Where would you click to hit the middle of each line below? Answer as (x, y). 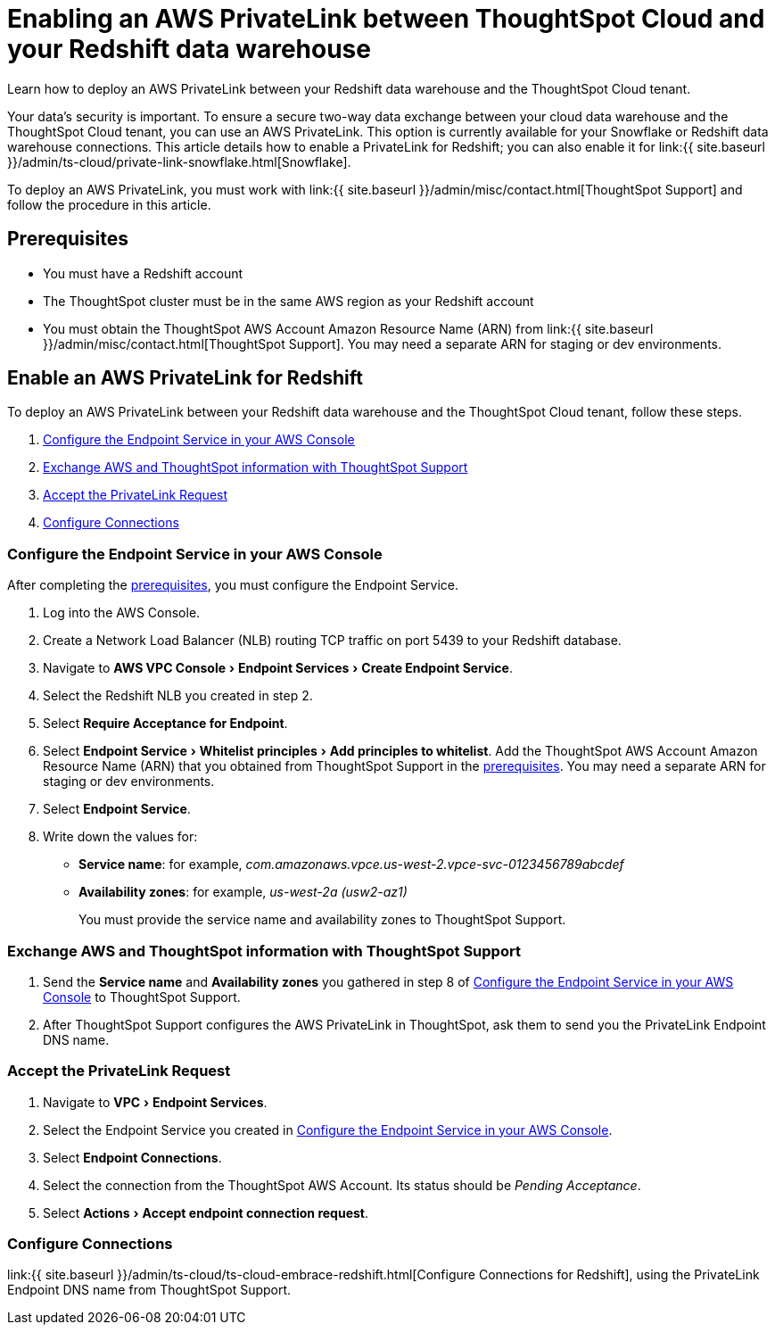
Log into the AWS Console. (122, 613)
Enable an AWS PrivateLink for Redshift (185, 378)
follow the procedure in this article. (109, 204)
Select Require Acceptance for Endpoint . (165, 724)
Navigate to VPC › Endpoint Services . (155, 1102)
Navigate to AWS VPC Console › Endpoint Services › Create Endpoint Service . (278, 668)
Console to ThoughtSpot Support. (142, 997)
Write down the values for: (120, 837)
